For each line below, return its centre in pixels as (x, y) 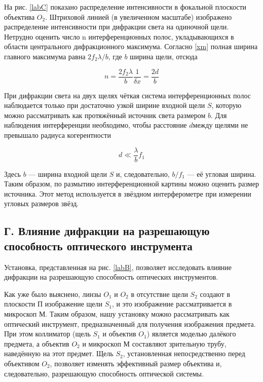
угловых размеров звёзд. (42, 203)
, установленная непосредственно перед (184, 353)
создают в (215, 294)
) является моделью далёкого (191, 334)
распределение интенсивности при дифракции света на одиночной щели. (117, 27)
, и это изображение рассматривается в (172, 304)
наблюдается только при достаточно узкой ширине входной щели (105, 105)
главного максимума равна (45, 56)
